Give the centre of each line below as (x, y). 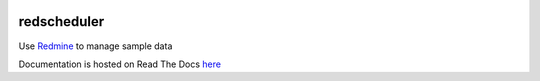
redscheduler (61, 21)
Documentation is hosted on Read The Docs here (120, 64)
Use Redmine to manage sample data (95, 46)
